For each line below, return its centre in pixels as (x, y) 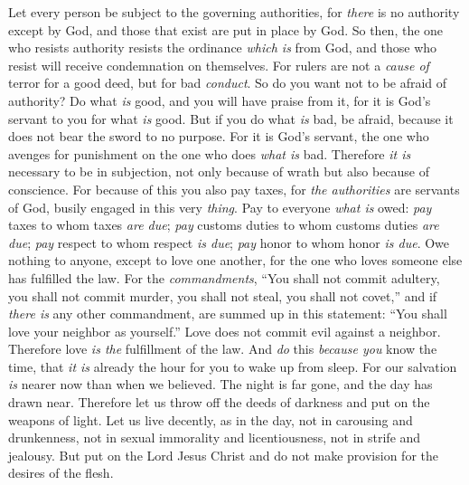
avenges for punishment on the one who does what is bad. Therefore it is (210, 153)
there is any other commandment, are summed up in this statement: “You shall (228, 314)
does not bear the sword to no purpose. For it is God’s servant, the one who (219, 136)
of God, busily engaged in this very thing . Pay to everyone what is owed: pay (220, 207)
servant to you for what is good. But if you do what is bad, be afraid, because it (231, 118)
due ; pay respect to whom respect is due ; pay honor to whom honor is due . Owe (229, 242)
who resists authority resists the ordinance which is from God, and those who (223, 48)
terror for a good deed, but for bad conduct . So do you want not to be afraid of (228, 83)
